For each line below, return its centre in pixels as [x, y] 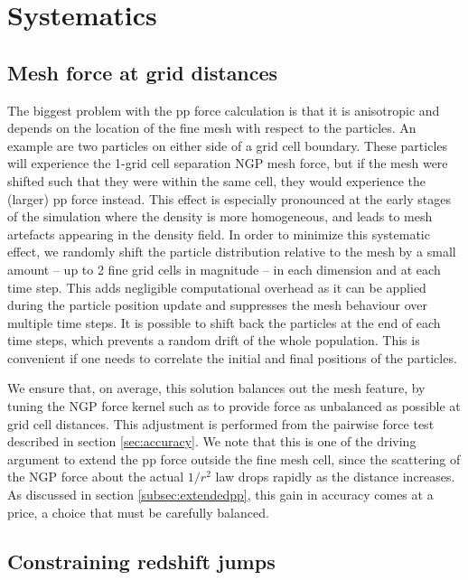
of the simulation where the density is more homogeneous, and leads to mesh [220, 216]
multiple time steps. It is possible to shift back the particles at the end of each [224, 322]
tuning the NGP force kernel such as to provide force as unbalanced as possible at [234, 406]
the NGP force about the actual [96, 477]
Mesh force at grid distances [143, 72]
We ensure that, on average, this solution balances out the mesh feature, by [216, 388]
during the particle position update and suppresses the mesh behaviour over [218, 305]
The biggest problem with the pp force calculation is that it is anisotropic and [224, 110]
